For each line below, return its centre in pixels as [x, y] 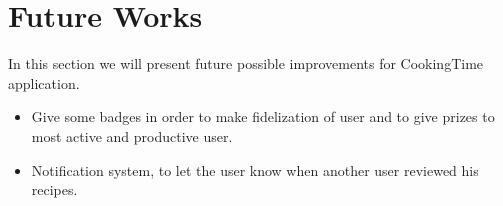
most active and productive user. [132, 135]
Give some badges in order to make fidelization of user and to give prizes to [263, 116]
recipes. [54, 189]
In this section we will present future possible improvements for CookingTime [246, 63]
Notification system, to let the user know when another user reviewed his [255, 169]
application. [44, 82]
